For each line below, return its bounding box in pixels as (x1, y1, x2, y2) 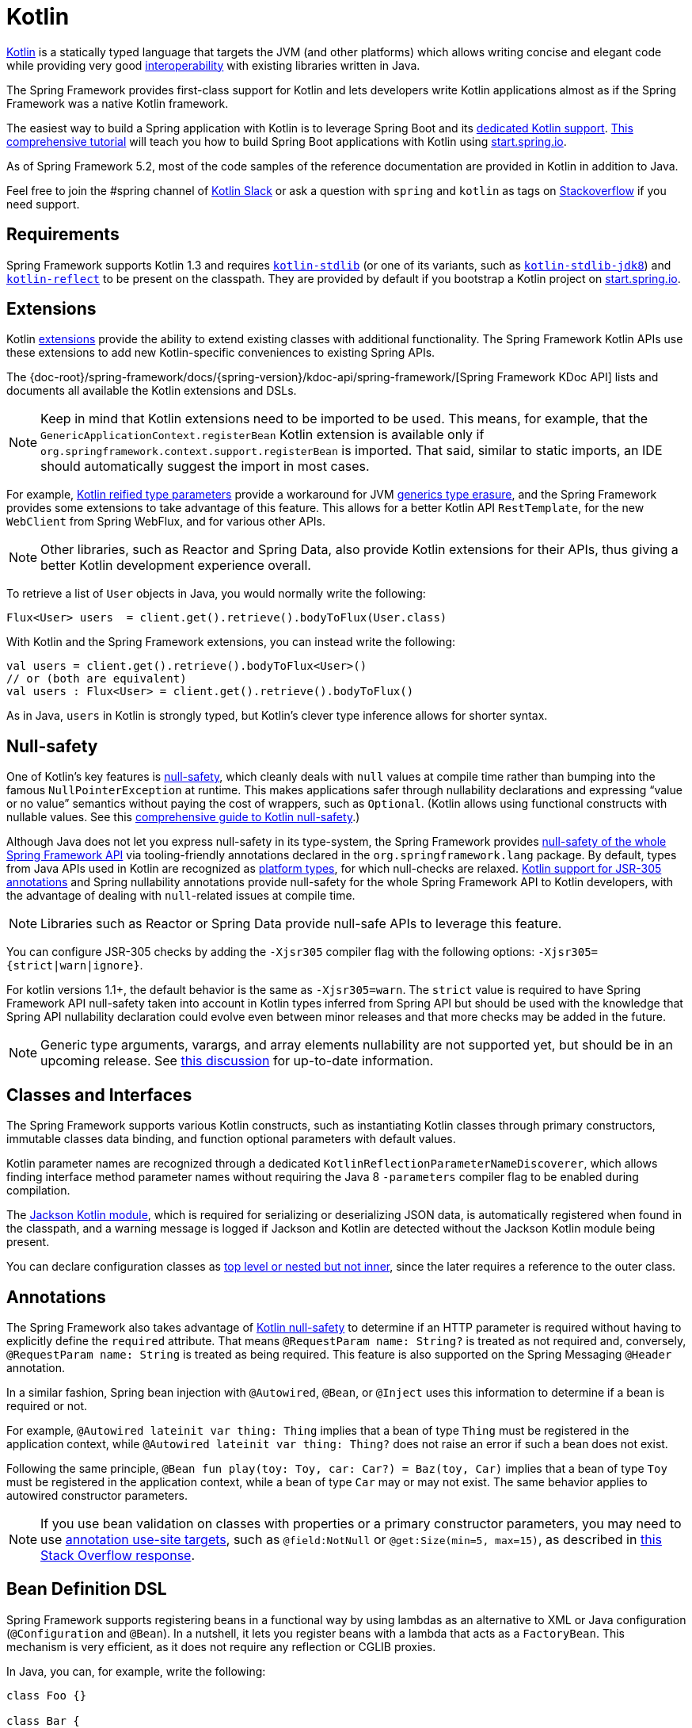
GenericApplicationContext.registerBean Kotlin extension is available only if (40, 426, 485, 443)
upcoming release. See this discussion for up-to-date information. (40, 1053, 434, 1069)
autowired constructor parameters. (6, 1488, 188, 1502)
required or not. (6, 1398, 88, 1413)
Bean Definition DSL (6, 1579, 167, 1600)
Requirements (6, 224, 120, 245)
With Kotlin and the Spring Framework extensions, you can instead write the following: (6, 635, 456, 649)
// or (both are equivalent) (6, 672, 187, 686)
